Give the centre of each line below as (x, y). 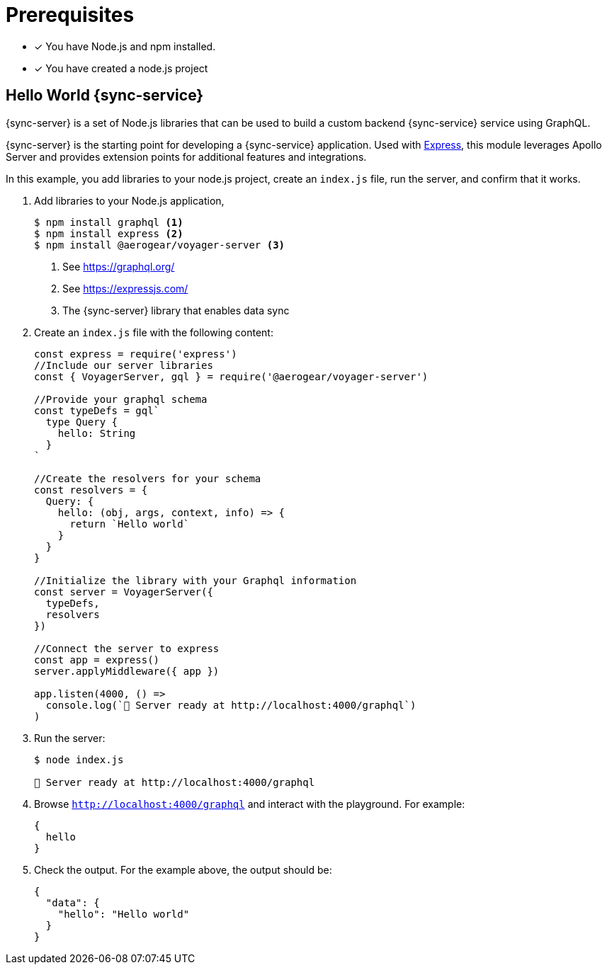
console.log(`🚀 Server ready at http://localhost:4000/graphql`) (231, 705)
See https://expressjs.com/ (125, 288)
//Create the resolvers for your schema (148, 478)
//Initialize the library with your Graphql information (195, 580)
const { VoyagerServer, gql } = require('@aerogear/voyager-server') (231, 376)
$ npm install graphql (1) (109, 222)
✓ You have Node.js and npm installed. (125, 46)
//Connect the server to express (127, 648)
